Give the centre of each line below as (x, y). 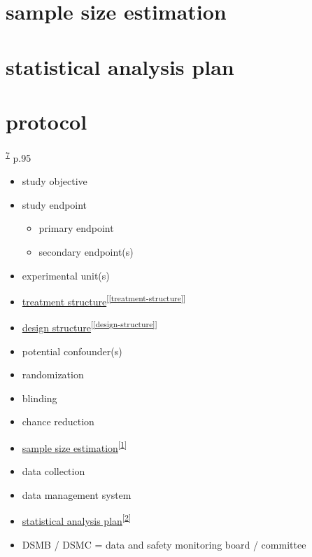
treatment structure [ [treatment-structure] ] (104, 300)
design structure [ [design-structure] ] (90, 326)
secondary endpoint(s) (86, 251)
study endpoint (55, 204)
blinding (40, 398)
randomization (53, 374)
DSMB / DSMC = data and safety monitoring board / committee (164, 544)
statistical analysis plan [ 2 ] (77, 520)
